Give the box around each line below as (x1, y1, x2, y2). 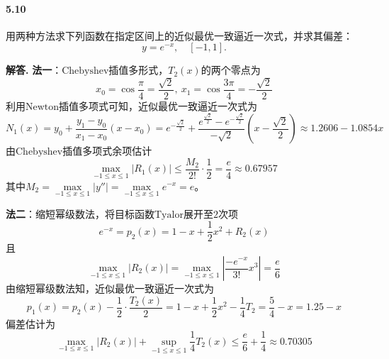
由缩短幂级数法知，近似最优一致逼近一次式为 (6, 281, 214, 295)
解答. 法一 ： (6, 62, 62, 77)
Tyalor (154, 209, 184, 220)
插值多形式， (108, 62, 169, 77)
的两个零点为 (201, 62, 261, 77)
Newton (26, 101, 60, 112)
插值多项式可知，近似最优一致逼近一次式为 (59, 98, 258, 113)
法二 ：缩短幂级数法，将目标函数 (6, 206, 154, 221)
